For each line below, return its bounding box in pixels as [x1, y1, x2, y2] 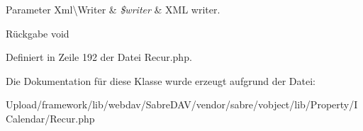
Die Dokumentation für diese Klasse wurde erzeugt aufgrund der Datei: [6, 73, 315, 88]
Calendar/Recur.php [6, 110, 95, 125]
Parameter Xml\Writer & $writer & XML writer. [6, 2, 220, 16]
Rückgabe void [6, 25, 69, 40]
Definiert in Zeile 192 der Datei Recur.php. [6, 50, 192, 64]
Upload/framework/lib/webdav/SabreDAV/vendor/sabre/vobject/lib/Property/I [6, 97, 358, 112]
